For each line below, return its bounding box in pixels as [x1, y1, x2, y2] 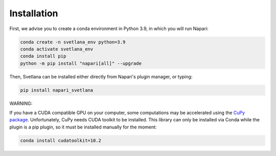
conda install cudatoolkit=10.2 [20, 138, 102, 143]
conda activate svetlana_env [20, 46, 94, 52]
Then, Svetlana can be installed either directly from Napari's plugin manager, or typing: [9, 73, 193, 80]
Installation [9, 8, 58, 19]
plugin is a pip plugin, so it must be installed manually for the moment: [9, 124, 157, 130]
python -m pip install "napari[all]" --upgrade [20, 60, 142, 66]
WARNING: [9, 100, 33, 107]
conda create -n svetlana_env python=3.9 [20, 39, 126, 45]
